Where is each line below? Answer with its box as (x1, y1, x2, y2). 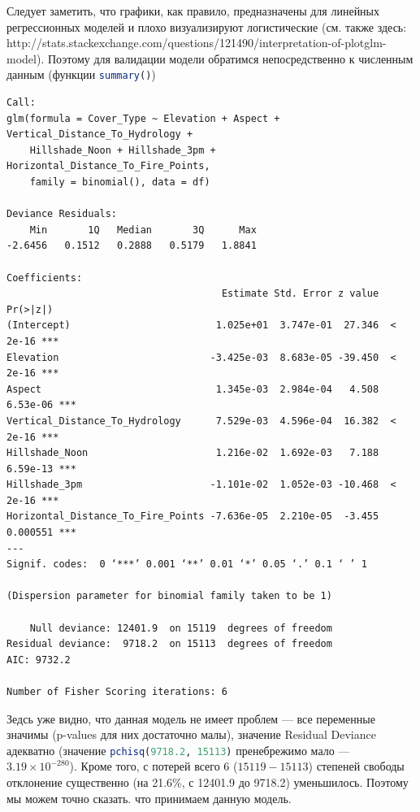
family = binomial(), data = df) (29, 176, 210, 188)
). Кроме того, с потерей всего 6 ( (69, 758, 238, 775)
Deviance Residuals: (6, 208, 118, 220)
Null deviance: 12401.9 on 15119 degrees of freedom (29, 622, 332, 634)
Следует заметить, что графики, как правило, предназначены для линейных (6, 2, 380, 19)
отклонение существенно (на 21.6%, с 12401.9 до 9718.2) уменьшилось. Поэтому (6, 774, 409, 791)
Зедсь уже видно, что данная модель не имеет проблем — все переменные (6, 710, 375, 727)
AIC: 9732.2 (6, 654, 71, 666)
